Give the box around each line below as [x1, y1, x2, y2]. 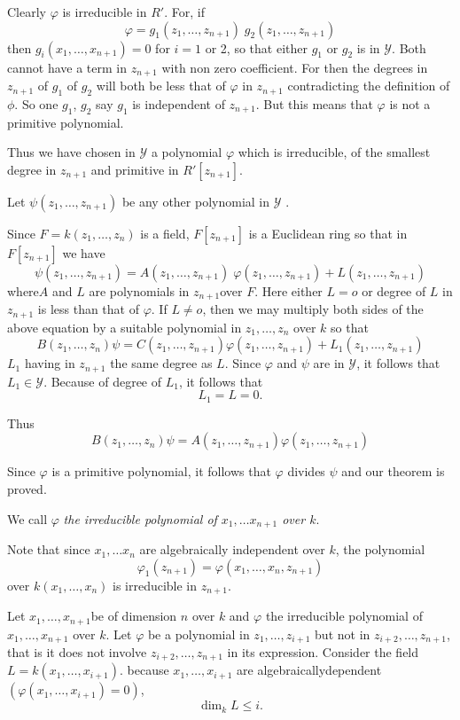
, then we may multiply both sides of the [202, 300, 424, 318]
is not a [389, 94, 431, 113]
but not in [315, 624, 370, 643]
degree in [7, 160, 57, 178]
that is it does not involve [7, 643, 147, 661]
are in [313, 354, 345, 372]
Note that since [7, 540, 90, 559]
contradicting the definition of [287, 76, 450, 95]
